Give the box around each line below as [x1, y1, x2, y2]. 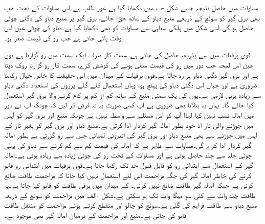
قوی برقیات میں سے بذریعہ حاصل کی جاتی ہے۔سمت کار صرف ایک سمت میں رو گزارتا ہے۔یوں [4, 49, 251, 60]
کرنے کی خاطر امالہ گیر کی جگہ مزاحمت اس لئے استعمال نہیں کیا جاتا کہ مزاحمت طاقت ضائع [4, 169, 252, 180]
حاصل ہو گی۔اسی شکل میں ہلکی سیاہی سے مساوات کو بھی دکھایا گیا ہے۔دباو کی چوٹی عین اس [4, 22, 254, 33]
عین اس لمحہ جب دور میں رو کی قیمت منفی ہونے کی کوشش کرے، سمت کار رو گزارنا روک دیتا [4, 59, 253, 70]
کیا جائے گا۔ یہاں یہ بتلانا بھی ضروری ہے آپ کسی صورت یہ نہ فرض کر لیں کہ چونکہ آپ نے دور [4, 99, 254, 110]
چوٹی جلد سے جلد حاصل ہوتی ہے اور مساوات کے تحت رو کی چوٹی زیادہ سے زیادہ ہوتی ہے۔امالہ [4, 149, 252, 160]
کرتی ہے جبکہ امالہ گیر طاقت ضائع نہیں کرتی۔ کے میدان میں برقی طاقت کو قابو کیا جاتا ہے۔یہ [4, 180, 253, 190]
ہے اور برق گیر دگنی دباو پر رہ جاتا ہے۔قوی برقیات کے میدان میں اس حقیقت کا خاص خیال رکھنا [4, 69, 258, 80]
